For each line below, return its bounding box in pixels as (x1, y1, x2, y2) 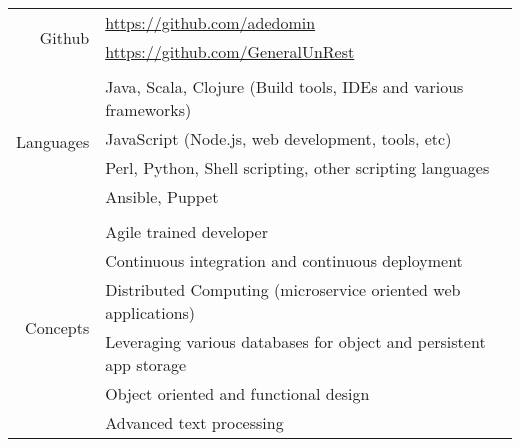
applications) (105, 301, 196, 324)
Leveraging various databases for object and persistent (105, 330, 486, 353)
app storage (105, 353, 187, 376)
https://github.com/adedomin (105, 11, 316, 34)
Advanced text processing (105, 411, 284, 434)
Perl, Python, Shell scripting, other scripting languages (105, 156, 490, 179)
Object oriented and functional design (105, 382, 370, 405)
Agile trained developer (105, 220, 268, 243)
